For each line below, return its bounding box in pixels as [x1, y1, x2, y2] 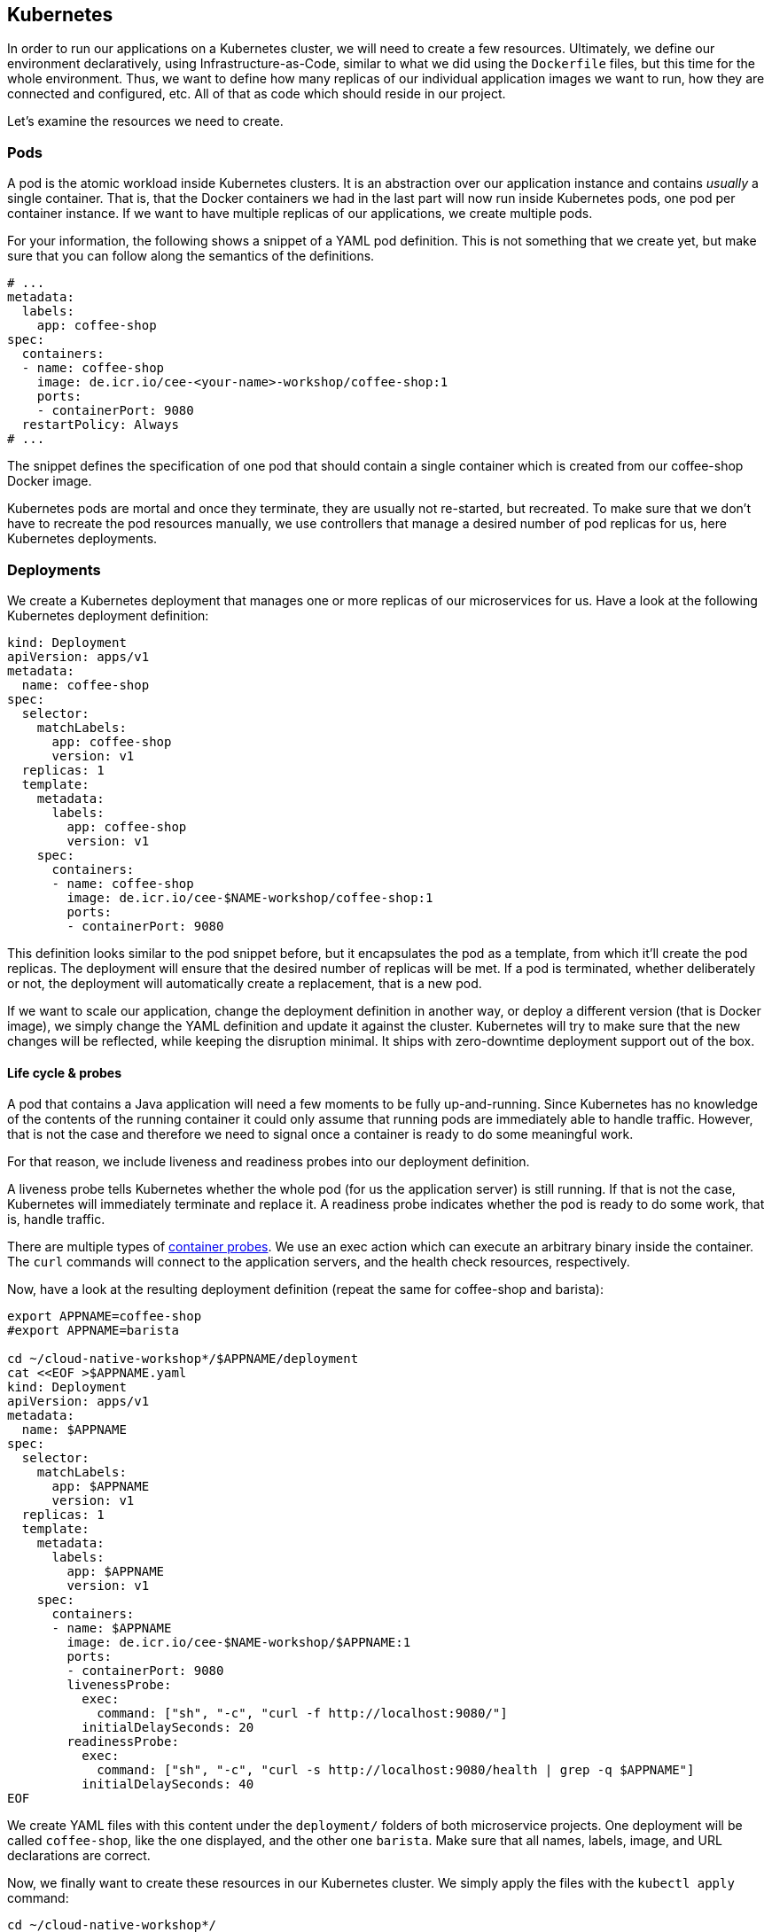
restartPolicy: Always [21, 417, 179, 432]
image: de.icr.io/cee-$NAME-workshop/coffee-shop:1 [66, 890, 433, 905]
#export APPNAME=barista [7, 1323, 179, 1338]
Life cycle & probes [7, 1064, 121, 1080]
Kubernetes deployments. [7, 531, 158, 547]
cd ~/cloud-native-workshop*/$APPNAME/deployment [7, 1352, 359, 1367]
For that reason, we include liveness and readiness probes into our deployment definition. [7, 1154, 530, 1170]
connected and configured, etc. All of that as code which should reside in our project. [7, 86, 506, 102]
